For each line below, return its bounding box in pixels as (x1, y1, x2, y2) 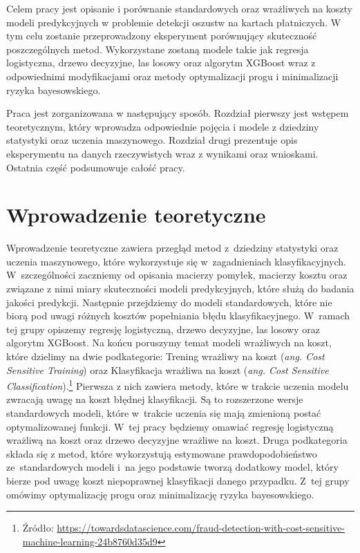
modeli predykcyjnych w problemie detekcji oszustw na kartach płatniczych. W (6, 15, 341, 29)
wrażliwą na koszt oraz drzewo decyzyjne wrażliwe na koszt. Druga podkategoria (6, 433, 348, 447)
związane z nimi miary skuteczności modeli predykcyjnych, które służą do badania (6, 281, 354, 296)
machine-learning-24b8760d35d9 (22, 534, 158, 548)
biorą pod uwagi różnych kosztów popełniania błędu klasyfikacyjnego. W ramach (6, 308, 350, 323)
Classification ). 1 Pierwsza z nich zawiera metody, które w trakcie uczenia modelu (6, 377, 349, 393)
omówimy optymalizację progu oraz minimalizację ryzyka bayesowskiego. (6, 487, 314, 501)
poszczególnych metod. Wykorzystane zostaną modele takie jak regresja (6, 41, 309, 56)
